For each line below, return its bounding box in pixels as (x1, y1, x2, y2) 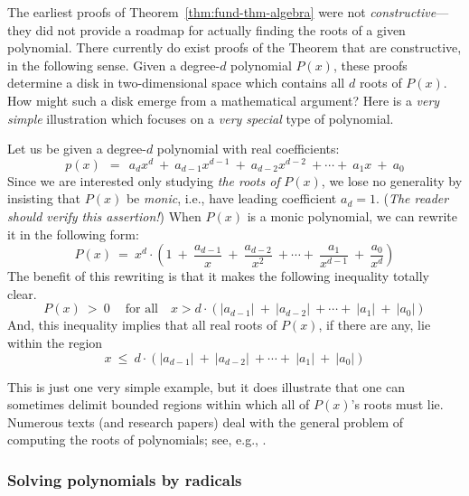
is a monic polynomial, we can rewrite (247, 207, 457, 226)
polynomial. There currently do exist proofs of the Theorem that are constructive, (7, 38, 462, 57)
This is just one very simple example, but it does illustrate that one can (7, 377, 405, 396)
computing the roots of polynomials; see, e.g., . (7, 430, 267, 449)
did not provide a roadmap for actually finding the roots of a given (35, 20, 406, 39)
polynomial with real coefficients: (156, 139, 340, 158)
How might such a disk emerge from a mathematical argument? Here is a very (7, 90, 440, 109)
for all (125, 303, 158, 316)
